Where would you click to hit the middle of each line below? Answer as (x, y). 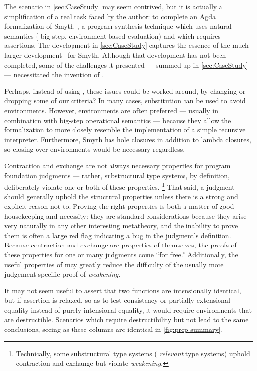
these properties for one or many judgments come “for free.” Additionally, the (121, 254)
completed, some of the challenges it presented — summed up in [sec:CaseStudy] (126, 64)
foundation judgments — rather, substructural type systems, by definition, (117, 175)
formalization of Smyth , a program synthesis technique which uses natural (118, 26)
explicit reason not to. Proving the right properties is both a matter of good (119, 206)
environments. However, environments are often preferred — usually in (111, 110)
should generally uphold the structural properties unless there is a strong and (121, 196)
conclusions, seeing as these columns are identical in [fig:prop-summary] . (113, 329)
